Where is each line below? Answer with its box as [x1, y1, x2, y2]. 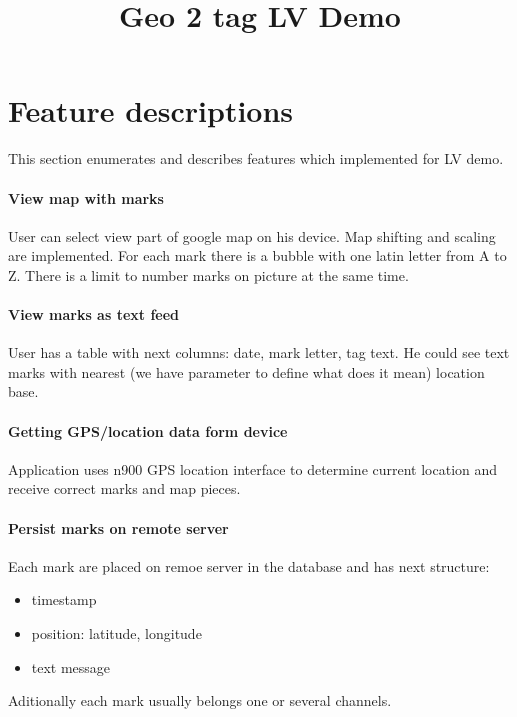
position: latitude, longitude [31, 623, 202, 644]
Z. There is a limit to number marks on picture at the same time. [8, 264, 409, 285]
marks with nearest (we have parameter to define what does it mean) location [8, 361, 485, 382]
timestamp [31, 589, 97, 610]
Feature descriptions [8, 90, 294, 131]
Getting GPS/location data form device [8, 420, 288, 441]
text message [31, 656, 111, 677]
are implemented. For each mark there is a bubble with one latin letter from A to [8, 245, 507, 266]
